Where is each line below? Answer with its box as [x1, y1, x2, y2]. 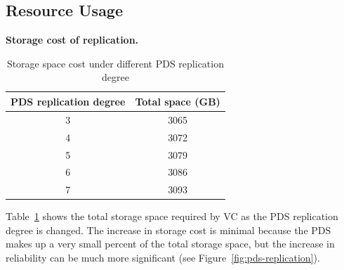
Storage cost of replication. [6, 32, 139, 47]
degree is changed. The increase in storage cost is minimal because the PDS [6, 222, 331, 237]
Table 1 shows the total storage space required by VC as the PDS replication [6, 209, 338, 224]
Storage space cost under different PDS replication [6, 56, 224, 70]
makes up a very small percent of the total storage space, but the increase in [6, 236, 335, 251]
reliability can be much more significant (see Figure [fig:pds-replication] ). [6, 250, 320, 265]
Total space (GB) [135, 94, 220, 108]
